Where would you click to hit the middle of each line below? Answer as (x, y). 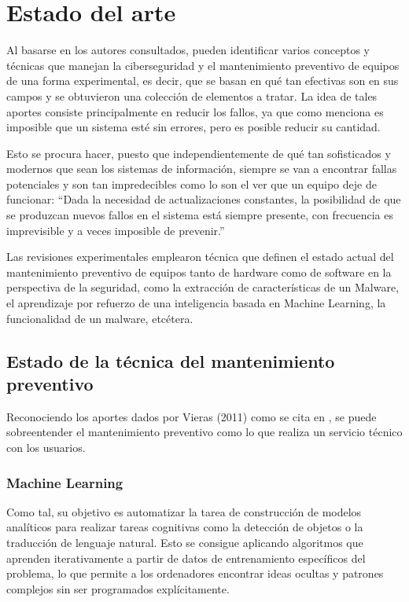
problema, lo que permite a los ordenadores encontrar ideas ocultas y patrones (195, 573)
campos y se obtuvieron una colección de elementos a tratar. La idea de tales (192, 95)
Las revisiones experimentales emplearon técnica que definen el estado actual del (200, 257)
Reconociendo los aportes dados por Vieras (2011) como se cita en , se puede (192, 416)
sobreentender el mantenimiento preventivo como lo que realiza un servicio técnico (204, 432)
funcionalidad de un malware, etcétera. (100, 318)
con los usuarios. (46, 447)
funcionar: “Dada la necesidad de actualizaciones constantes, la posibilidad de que (204, 199)
